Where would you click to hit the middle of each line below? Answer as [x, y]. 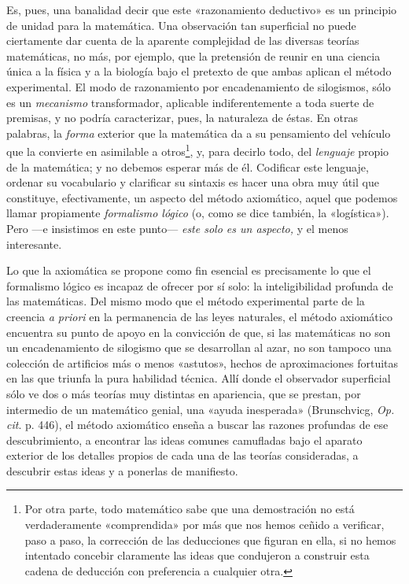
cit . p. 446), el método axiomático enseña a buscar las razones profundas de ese [197, 425]
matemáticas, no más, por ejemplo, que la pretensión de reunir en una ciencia [193, 55]
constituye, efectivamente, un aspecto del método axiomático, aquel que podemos [202, 197]
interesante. [34, 244]
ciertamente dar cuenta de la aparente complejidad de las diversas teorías [183, 41]
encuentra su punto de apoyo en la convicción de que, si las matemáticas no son [199, 332]
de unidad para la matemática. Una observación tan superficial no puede [181, 25]
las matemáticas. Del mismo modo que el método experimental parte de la [186, 301]
